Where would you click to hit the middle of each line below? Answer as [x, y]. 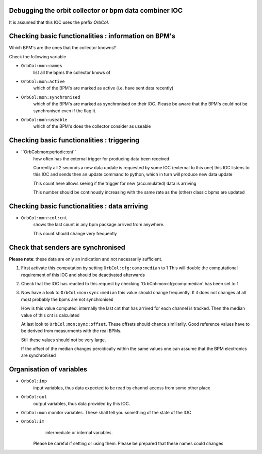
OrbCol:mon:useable [44, 120]
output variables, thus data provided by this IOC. [82, 403]
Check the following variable [38, 56]
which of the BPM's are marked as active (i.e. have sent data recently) [103, 88]
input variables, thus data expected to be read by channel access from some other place [122, 388]
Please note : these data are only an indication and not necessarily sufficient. [86, 259]
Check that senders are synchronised [67, 247]
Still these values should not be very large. [64, 340]
